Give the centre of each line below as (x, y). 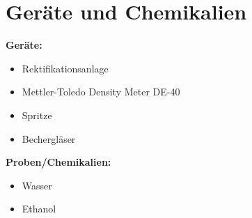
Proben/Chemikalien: (58, 162)
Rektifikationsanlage (65, 68)
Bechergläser (49, 138)
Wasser (37, 185)
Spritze (37, 115)
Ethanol (39, 209)
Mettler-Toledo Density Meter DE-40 (101, 92)
